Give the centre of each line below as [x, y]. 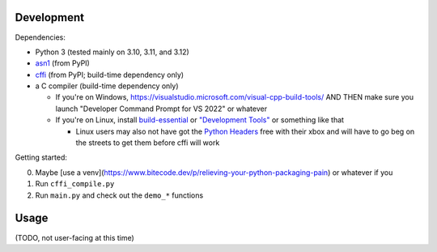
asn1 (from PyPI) [63, 63]
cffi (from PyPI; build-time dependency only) [110, 75]
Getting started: [41, 157]
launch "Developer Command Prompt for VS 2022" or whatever [161, 109]
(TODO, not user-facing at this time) [75, 237]
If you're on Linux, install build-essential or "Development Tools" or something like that [199, 120]
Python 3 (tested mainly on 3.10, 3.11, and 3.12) [112, 52]
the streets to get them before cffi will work [148, 143]
